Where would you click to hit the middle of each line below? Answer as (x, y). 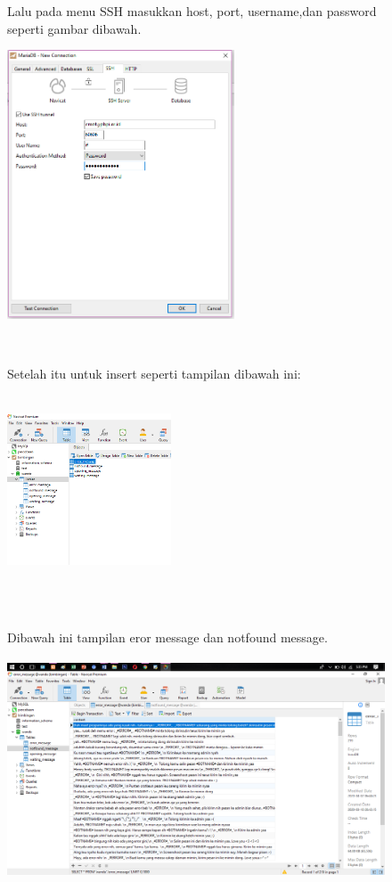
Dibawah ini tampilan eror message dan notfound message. (167, 637)
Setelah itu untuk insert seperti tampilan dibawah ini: (154, 373)
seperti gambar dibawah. (74, 28)
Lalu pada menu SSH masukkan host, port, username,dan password (192, 11)
